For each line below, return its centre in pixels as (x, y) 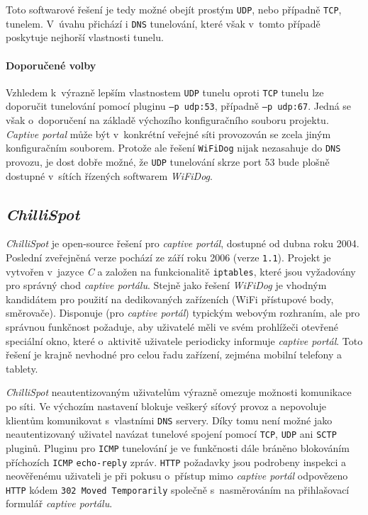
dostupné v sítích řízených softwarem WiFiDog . (109, 175)
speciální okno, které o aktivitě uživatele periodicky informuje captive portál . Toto (184, 340)
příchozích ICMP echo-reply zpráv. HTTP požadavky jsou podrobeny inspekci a (176, 462)
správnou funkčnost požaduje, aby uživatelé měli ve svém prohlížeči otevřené (172, 327)
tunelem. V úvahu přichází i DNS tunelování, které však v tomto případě (163, 23)
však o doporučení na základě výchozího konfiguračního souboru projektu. (167, 120)
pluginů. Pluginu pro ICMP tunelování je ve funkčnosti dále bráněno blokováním (178, 447)
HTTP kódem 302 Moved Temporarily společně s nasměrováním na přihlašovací (178, 489)
